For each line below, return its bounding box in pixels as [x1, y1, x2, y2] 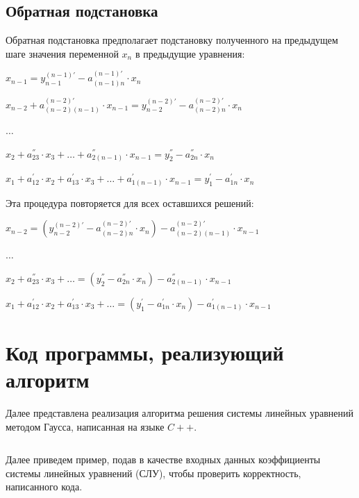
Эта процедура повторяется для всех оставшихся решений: [6, 195, 254, 210]
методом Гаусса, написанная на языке [6, 419, 165, 433]
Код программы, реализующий [6, 338, 284, 366]
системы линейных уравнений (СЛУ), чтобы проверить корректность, [6, 465, 301, 480]
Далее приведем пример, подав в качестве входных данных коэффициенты [6, 452, 321, 467]
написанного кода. [6, 479, 83, 494]
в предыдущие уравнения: [135, 46, 245, 60]
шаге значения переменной [6, 46, 119, 60]
